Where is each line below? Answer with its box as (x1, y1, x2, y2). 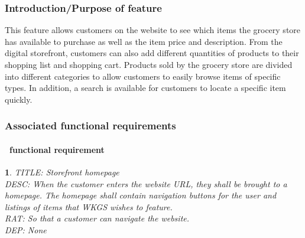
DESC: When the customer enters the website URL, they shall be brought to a (5, 177, 287, 190)
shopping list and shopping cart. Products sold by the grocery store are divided (5, 58, 293, 70)
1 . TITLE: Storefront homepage (5, 166, 119, 178)
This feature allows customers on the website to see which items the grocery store (5, 24, 301, 36)
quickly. (5, 93, 33, 105)
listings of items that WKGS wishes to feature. (5, 200, 173, 213)
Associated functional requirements (5, 118, 176, 133)
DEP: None (5, 223, 47, 236)
